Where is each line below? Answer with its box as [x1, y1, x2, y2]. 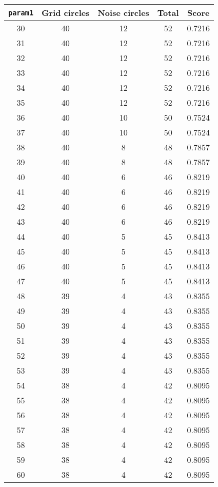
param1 [8, 8, 34, 17]
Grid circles [42, 7, 90, 18]
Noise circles [97, 7, 149, 18]
